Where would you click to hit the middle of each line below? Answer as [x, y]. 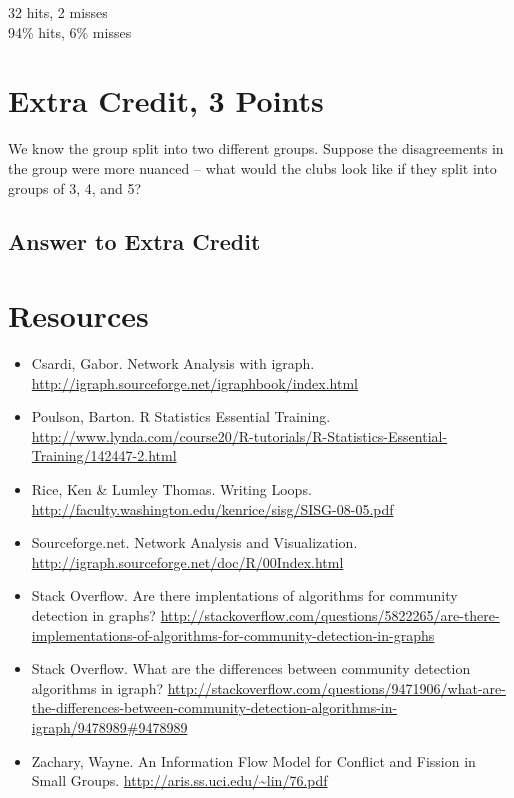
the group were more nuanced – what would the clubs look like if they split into [252, 167]
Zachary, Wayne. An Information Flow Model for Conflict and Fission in [253, 760]
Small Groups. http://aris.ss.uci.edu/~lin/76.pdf [179, 780]
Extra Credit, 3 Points [166, 100]
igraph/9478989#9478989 [109, 726]
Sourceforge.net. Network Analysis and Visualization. [194, 542]
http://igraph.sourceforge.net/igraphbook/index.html [195, 382]
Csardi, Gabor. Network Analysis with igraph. [173, 363]
